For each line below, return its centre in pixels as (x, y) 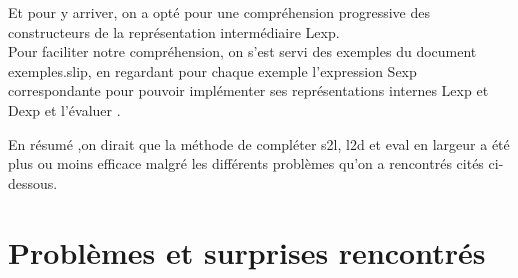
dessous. (33, 182)
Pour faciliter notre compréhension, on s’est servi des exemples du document (242, 51)
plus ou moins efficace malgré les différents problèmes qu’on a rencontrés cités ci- (256, 163)
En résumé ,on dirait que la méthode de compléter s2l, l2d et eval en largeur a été (259, 143)
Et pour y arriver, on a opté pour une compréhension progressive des (219, 12)
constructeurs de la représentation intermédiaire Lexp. (174, 31)
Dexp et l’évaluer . (64, 109)
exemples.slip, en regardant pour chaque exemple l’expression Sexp (212, 70)
